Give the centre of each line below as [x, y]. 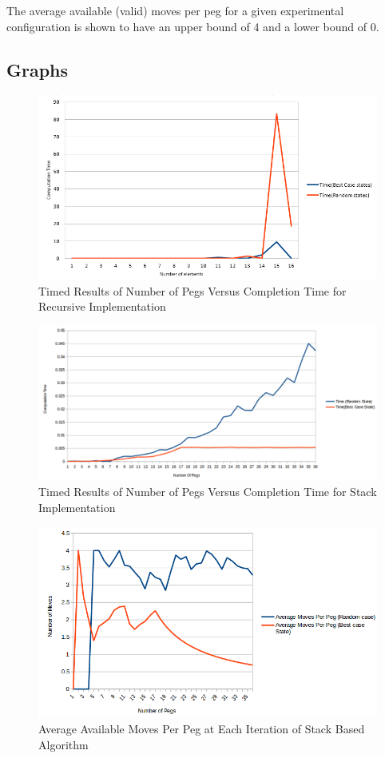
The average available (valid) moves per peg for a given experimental [175, 10]
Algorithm [64, 744]
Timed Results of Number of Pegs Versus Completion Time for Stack [208, 492]
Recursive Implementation [102, 306]
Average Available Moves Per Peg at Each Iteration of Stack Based [202, 729]
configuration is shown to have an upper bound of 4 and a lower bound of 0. [193, 26]
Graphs [38, 69]
